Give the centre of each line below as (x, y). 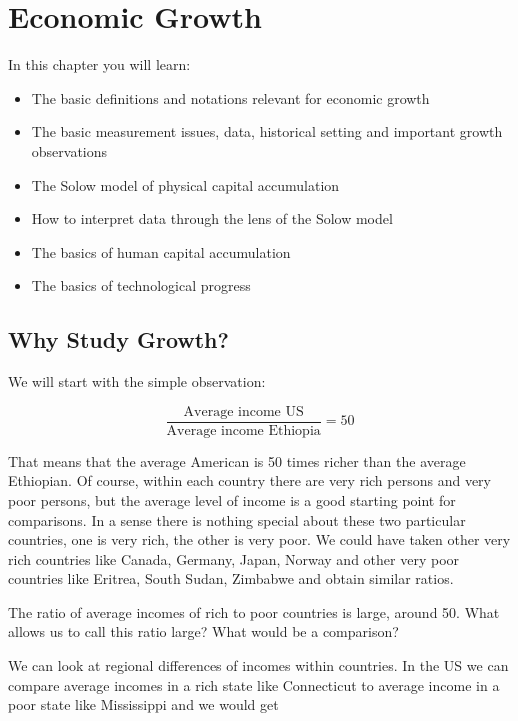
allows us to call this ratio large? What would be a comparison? (203, 631)
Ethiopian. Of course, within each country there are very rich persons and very (249, 480)
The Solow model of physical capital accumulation (185, 184)
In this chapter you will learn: (99, 64)
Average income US (243, 411)
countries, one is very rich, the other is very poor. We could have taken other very (259, 539)
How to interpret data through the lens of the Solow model (212, 218)
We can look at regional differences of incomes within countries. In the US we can (258, 665)
